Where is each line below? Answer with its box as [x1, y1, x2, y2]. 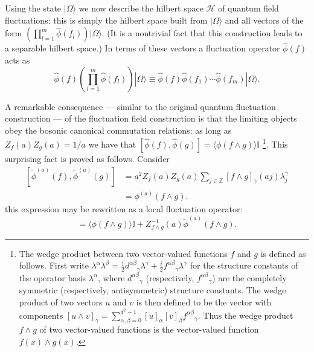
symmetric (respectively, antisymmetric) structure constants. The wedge [19, 284, 286, 296]
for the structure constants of [190, 259, 298, 272]
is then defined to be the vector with [136, 295, 272, 308]
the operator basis [19, 271, 86, 284]
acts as [5, 54, 30, 66]
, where [98, 271, 125, 284]
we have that [88, 138, 136, 151]
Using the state [5, 2, 62, 14]
